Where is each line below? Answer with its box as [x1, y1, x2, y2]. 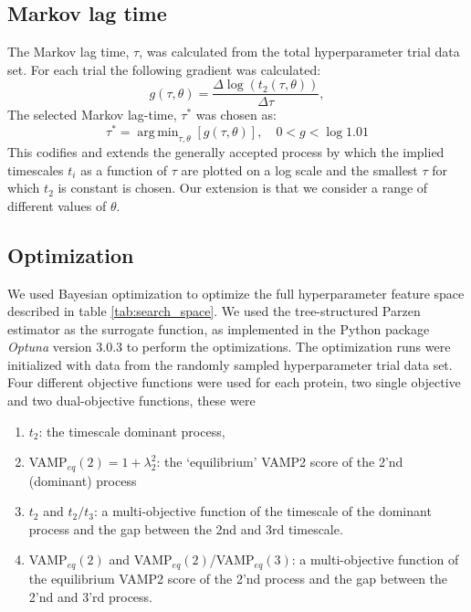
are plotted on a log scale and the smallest [181, 160, 418, 179]
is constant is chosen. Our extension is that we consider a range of [58, 178, 428, 197]
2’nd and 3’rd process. [28, 586, 152, 606]
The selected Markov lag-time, [7, 105, 177, 124]
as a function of [80, 160, 168, 179]
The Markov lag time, [7, 42, 130, 61]
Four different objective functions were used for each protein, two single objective [7, 373, 461, 392]
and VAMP [109, 550, 173, 569]
